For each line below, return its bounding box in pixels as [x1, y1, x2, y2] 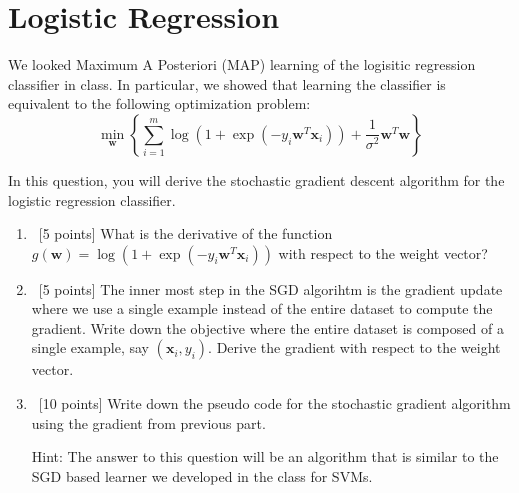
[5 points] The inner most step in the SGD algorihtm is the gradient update [38, 278, 503, 299]
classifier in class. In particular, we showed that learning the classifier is [8, 73, 446, 94]
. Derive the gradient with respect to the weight [208, 337, 501, 358]
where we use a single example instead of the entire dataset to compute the [31, 298, 493, 319]
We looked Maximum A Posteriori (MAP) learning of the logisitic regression [8, 54, 476, 75]
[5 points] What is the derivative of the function [38, 223, 333, 244]
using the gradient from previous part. [31, 412, 266, 433]
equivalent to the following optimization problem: [8, 93, 311, 114]
